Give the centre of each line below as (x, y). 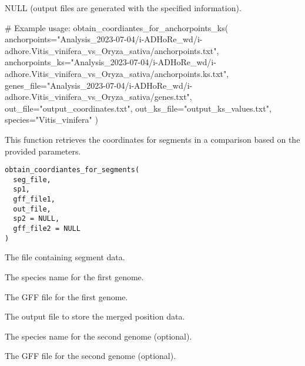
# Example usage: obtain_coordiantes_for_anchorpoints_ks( (117, 27)
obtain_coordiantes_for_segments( (72, 170)
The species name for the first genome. (74, 276)
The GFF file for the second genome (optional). (91, 356)
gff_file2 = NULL (47, 229)
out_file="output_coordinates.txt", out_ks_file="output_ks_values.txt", (138, 108)
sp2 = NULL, (36, 219)
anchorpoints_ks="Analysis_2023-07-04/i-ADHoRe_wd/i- (110, 62)
